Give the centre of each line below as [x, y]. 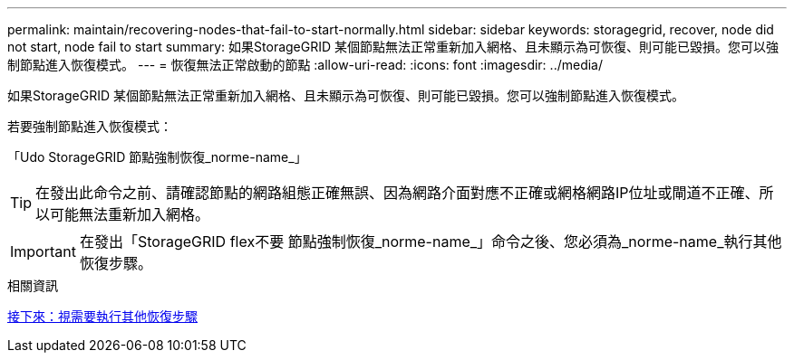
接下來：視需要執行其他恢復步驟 [102, 316]
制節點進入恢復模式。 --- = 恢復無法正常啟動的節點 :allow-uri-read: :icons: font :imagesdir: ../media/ [305, 65]
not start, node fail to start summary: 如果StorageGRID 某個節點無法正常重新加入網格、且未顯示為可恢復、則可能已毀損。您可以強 [393, 47]
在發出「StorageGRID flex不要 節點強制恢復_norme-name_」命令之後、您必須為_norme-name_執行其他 [431, 242]
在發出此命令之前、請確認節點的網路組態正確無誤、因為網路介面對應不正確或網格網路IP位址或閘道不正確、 [397, 193]
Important [43, 251]
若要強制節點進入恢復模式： [90, 126]
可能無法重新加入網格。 [130, 214]
